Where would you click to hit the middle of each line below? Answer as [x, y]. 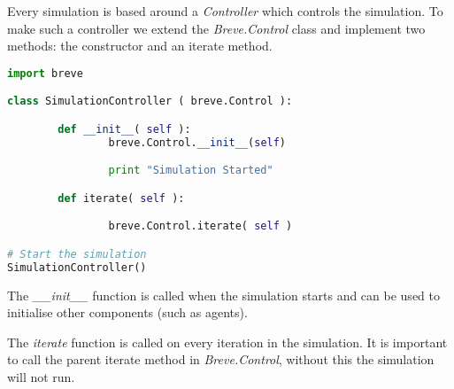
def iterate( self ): [121, 198]
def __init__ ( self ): [124, 129]
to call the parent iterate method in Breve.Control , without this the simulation [221, 359]
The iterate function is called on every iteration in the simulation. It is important [227, 342]
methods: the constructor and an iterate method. [140, 46]
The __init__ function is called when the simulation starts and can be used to [223, 295]
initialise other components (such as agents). [127, 312]
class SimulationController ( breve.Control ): [150, 101]
